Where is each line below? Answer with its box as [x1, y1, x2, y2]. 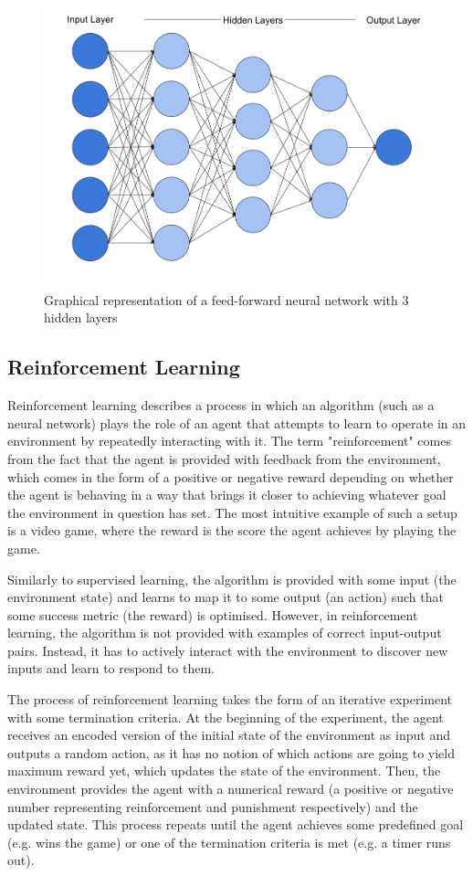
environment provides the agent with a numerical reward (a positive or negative [7, 779, 454, 798]
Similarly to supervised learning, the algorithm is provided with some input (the [7, 569, 457, 588]
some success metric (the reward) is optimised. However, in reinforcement [7, 605, 418, 624]
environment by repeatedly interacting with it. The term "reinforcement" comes [7, 431, 451, 450]
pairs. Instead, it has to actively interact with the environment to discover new [7, 640, 448, 660]
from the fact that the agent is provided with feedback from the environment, [7, 449, 441, 468]
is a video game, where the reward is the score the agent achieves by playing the [7, 521, 457, 540]
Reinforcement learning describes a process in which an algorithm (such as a [7, 396, 435, 415]
